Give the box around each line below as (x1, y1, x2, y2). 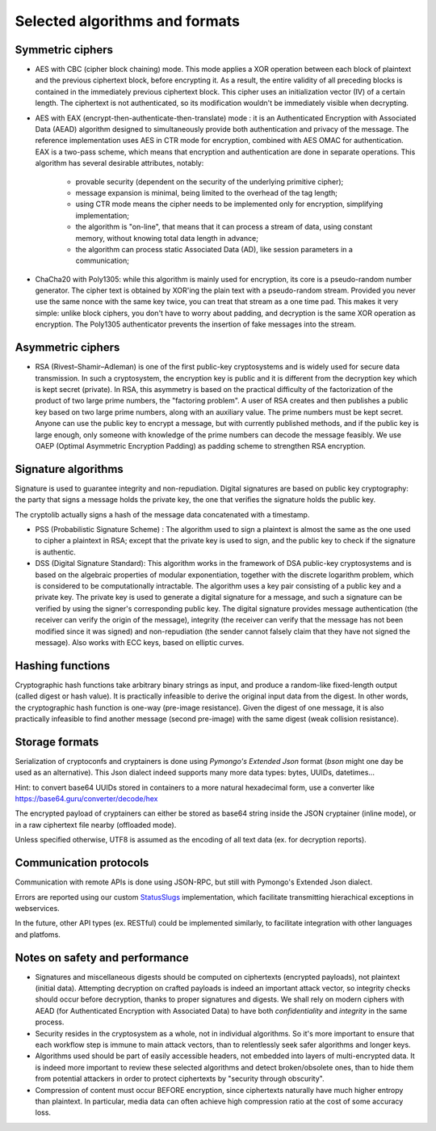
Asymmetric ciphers (15, 340, 120, 355)
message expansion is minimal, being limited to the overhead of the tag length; (75, 188, 338, 197)
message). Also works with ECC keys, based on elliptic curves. (35, 637, 245, 647)
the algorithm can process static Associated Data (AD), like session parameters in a (75, 244, 353, 254)
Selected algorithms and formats (15, 12, 240, 30)
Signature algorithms (15, 462, 124, 476)
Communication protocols (15, 856, 149, 870)
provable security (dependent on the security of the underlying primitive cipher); (75, 176, 344, 186)
